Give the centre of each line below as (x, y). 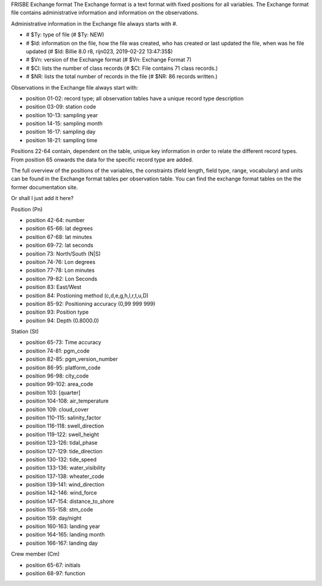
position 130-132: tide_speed (61, 459)
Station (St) (25, 332)
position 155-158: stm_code (60, 510)
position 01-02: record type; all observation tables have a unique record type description (135, 98)
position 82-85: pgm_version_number (72, 359)
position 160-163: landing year (63, 526)
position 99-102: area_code (60, 384)
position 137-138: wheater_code (65, 476)
